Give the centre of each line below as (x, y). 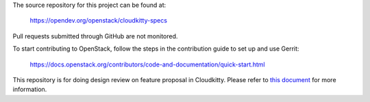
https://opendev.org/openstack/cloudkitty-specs (99, 21)
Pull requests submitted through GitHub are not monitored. (95, 36)
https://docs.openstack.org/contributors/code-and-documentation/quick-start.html (147, 64)
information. (30, 90)
